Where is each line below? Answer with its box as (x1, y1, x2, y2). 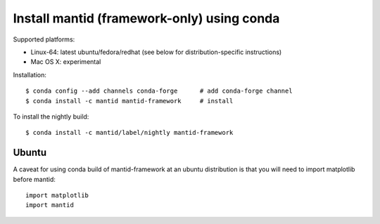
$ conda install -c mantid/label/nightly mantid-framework (25, 129, 234, 137)
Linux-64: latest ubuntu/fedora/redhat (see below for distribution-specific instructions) (30, 48, 282, 56)
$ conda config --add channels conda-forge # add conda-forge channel (25, 87, 293, 95)
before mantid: (13, 175, 56, 183)
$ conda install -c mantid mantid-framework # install (25, 97, 234, 105)
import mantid (25, 201, 74, 209)
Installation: (13, 70, 47, 79)
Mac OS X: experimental (30, 58, 101, 66)
